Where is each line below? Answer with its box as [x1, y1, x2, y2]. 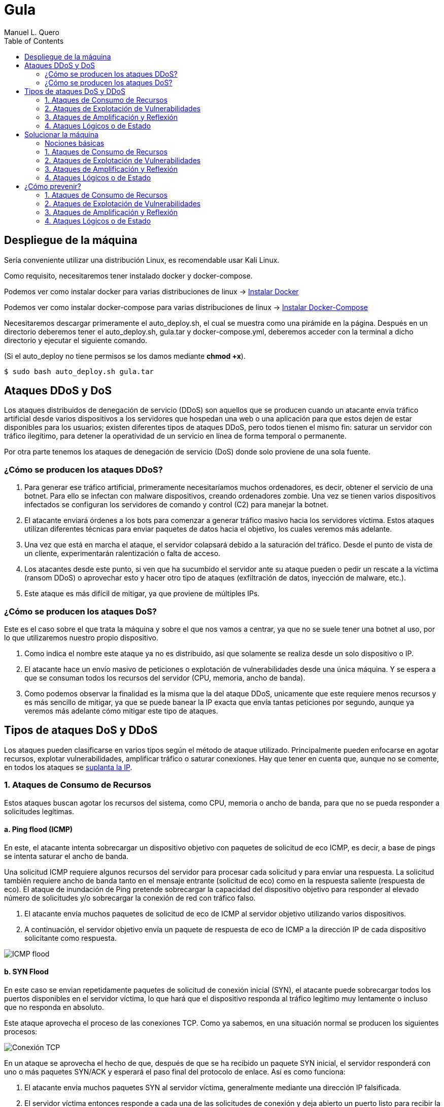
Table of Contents [4, 36, 64, 45]
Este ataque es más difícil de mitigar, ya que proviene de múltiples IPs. [24, 589, 260, 598]
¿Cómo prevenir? [24, 181, 81, 191]
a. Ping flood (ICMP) [4, 825, 73, 834]
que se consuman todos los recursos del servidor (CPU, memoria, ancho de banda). [24, 673, 305, 682]
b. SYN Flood [4, 967, 49, 976]
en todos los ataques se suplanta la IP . [4, 762, 132, 772]
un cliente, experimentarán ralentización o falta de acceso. [24, 549, 221, 558]
